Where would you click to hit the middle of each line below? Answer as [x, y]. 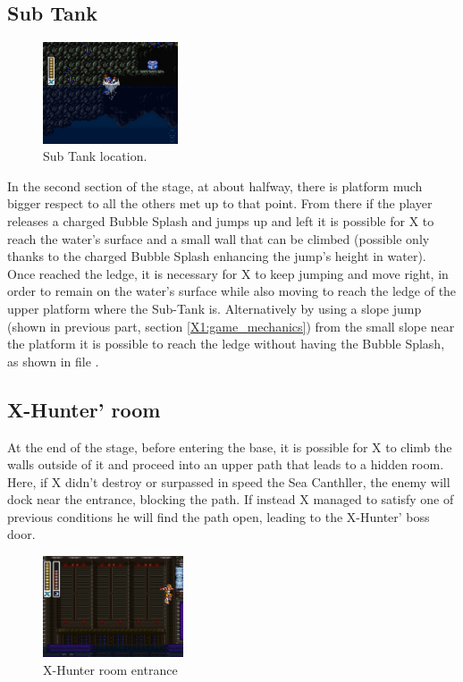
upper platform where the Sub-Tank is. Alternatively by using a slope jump [215, 308]
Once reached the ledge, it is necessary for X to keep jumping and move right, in [228, 273]
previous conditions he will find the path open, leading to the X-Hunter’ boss [219, 516]
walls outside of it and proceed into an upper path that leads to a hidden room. [226, 464]
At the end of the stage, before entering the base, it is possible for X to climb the [230, 446]
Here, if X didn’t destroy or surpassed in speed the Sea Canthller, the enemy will [229, 481]
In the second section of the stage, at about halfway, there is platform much [215, 185]
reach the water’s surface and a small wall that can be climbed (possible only [219, 238]
